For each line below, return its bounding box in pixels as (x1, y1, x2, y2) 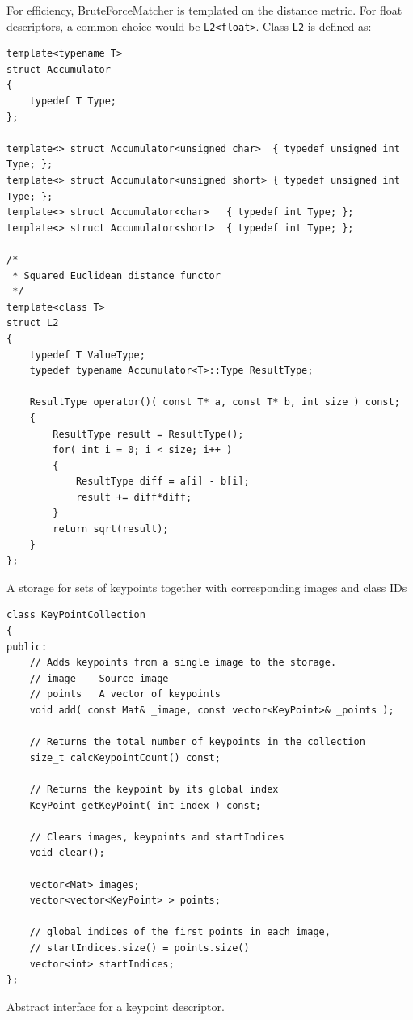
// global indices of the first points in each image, (29, 926, 331, 938)
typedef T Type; (29, 95, 117, 108)
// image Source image (29, 672, 169, 684)
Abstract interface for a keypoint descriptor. (6, 997, 225, 1014)
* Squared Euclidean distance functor (12, 269, 221, 281)
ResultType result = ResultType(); (53, 428, 244, 440)
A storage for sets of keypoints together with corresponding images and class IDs (6, 578, 407, 595)
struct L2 (6, 317, 59, 329)
